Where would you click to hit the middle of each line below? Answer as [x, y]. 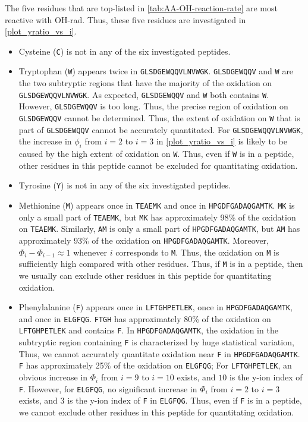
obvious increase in [53, 377]
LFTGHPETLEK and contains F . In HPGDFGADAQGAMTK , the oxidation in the [148, 330]
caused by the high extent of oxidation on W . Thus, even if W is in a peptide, [156, 154]
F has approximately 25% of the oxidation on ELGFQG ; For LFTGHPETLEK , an [155, 365]
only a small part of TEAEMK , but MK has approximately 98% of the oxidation [157, 217]
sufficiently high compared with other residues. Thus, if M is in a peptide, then [161, 264]
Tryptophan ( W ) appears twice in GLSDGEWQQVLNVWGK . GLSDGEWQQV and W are [156, 71]
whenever [90, 252]
